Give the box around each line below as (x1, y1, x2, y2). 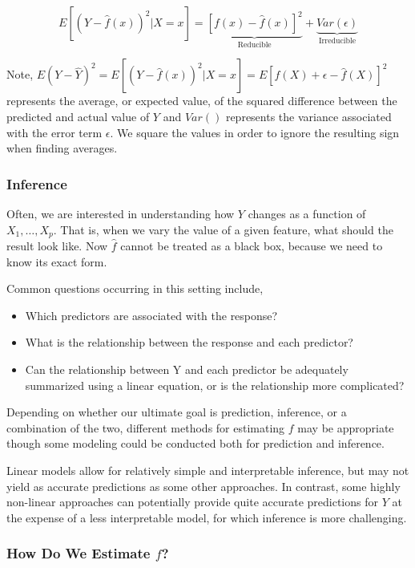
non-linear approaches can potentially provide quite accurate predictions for (6, 493, 378, 510)
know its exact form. (6, 253, 107, 270)
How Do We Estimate (6, 543, 151, 563)
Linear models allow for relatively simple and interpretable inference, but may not (6, 462, 409, 479)
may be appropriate (297, 419, 394, 436)
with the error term (6, 124, 103, 140)
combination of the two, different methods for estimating (6, 419, 285, 436)
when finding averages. (6, 140, 118, 156)
